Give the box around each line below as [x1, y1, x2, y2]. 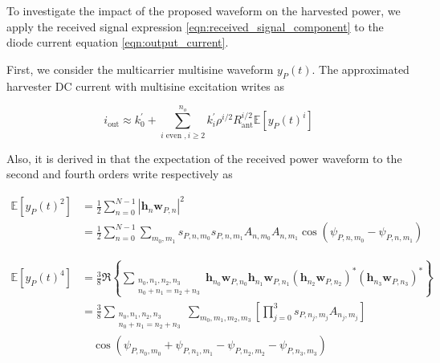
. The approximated [312, 60, 409, 77]
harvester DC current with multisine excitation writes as [6, 77, 285, 94]
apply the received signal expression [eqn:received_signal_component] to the [6, 18, 384, 35]
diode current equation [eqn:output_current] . [6, 34, 229, 51]
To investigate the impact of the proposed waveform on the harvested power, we [6, 2, 401, 18]
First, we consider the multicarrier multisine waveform [6, 60, 274, 77]
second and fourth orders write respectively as [6, 165, 233, 182]
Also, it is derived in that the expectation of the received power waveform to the [6, 149, 402, 166]
